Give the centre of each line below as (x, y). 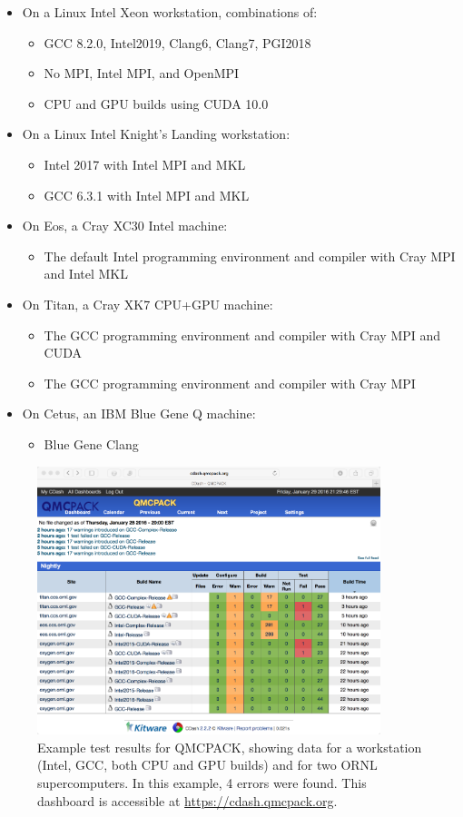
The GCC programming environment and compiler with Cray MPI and (242, 335)
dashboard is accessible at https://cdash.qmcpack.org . (187, 800)
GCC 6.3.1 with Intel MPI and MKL (147, 195)
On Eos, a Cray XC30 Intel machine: (125, 226)
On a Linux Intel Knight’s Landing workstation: (156, 134)
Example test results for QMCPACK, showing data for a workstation (230, 747)
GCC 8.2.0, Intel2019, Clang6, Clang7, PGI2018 (177, 42)
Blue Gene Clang (91, 443)
